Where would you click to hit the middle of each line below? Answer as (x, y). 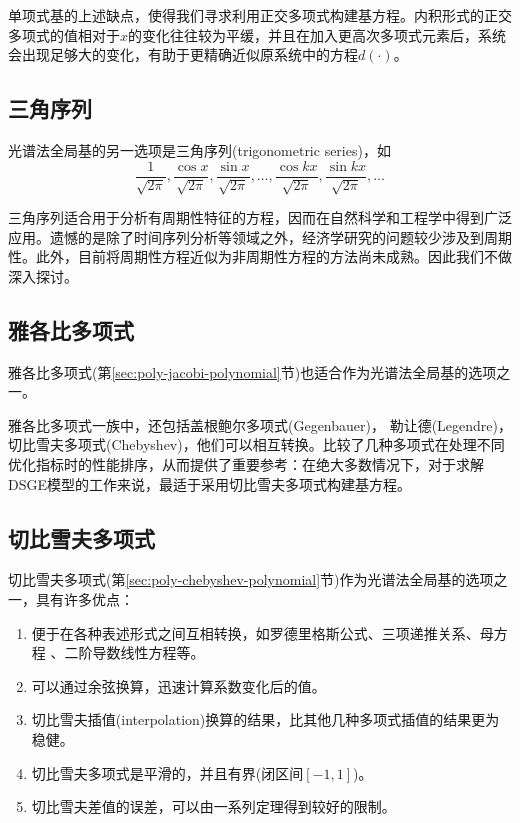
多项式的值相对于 (64, 34)
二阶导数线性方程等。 (134, 652)
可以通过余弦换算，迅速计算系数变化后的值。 (178, 685)
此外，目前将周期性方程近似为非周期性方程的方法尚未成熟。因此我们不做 (273, 256)
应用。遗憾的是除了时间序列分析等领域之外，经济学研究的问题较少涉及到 (246, 236)
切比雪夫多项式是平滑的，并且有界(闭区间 (167, 772)
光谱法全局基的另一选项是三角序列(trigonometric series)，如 (199, 149)
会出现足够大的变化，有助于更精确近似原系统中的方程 (183, 54)
